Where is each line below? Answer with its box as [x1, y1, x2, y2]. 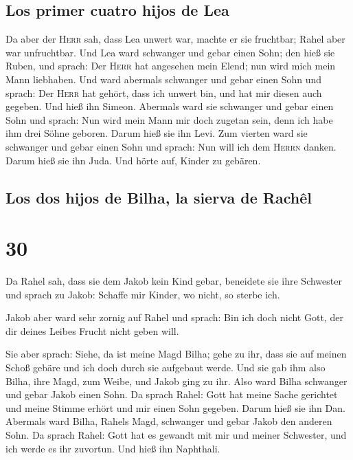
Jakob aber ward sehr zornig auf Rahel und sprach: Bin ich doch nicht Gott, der [5, 310, 343, 325]
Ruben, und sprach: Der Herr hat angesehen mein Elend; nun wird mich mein [5, 58, 336, 73]
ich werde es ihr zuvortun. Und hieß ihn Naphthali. [5, 441, 220, 455]
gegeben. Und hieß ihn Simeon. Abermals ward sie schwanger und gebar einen [5, 99, 334, 113]
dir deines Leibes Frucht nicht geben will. [5, 323, 179, 338]
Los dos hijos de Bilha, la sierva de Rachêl [5, 186, 312, 208]
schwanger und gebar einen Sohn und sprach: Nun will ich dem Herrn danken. [5, 139, 337, 153]
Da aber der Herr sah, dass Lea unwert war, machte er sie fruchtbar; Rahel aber [5, 32, 345, 46]
